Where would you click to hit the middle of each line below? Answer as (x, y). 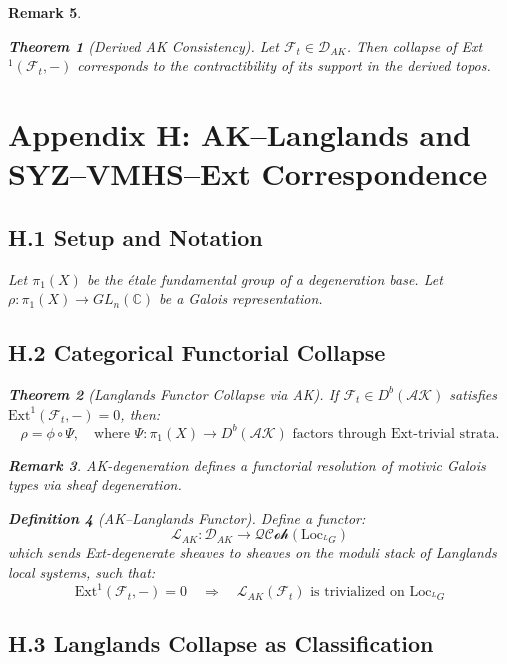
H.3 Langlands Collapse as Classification (221, 643)
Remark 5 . (45, 12)
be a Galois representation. (241, 298)
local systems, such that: (82, 572)
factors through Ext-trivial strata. (396, 433)
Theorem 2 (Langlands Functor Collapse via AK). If (173, 393)
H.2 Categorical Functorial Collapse (197, 352)
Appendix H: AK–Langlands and (239, 133)
